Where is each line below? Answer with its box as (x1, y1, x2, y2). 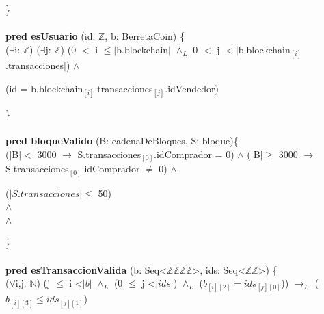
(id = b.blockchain (5, 81, 83, 95)
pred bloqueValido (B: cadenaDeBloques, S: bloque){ (5, 133, 239, 147)
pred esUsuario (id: (5, 29, 96, 43)
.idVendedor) (165, 81, 219, 95)
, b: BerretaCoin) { (105, 29, 185, 43)
